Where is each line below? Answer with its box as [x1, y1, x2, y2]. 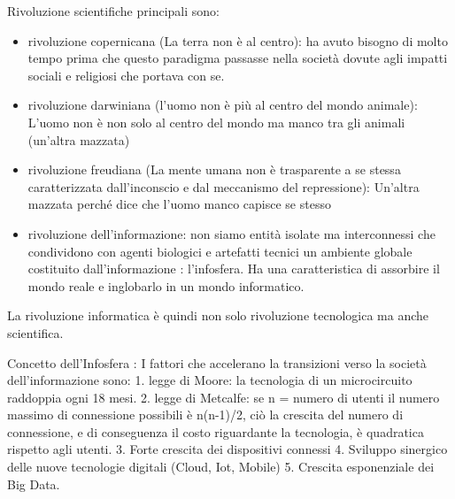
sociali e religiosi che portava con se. [27, 65, 225, 84]
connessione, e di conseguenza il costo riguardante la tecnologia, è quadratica [7, 422, 424, 441]
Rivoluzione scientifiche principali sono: [7, 2, 220, 19]
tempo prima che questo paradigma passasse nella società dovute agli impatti [27, 49, 448, 67]
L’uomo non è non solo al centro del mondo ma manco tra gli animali [27, 112, 405, 131]
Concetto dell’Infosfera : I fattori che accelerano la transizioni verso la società [7, 353, 427, 372]
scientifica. [7, 323, 64, 342]
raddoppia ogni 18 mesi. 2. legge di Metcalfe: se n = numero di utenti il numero [7, 388, 440, 406]
